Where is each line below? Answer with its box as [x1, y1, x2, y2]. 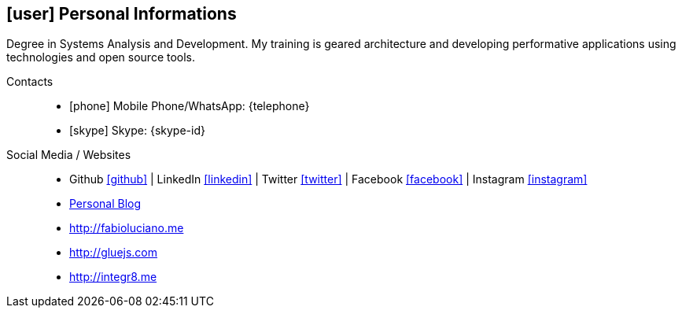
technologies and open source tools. [6, 50, 196, 65]
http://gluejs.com [69, 246, 158, 260]
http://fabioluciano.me [69, 221, 184, 235]
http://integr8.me [69, 270, 157, 284]
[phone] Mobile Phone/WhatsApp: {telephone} [69, 99, 310, 113]
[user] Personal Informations [6, 4, 237, 24]
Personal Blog [69, 197, 142, 211]
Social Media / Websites [6, 148, 131, 162]
